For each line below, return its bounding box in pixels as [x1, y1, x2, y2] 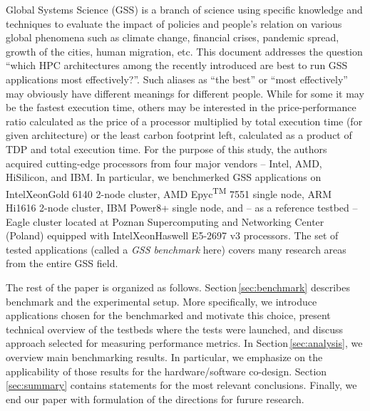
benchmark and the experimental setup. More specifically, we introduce [6, 293, 317, 308]
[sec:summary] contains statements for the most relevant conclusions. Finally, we [6, 378, 357, 392]
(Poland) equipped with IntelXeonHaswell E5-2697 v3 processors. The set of [6, 228, 339, 243]
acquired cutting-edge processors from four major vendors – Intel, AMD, [6, 155, 322, 170]
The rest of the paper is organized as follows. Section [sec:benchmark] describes [6, 279, 350, 294]
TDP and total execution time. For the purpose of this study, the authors [6, 141, 327, 156]
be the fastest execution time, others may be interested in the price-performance [6, 100, 356, 115]
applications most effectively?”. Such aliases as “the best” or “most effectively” [6, 71, 348, 86]
